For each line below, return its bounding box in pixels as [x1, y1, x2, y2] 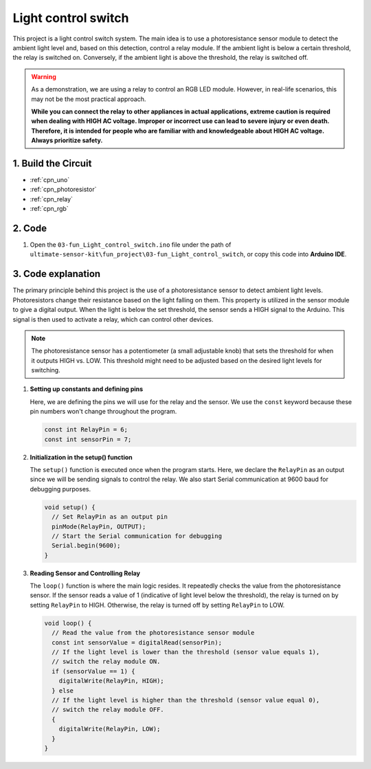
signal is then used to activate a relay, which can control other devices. [12, 315, 214, 323]
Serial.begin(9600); [52, 542, 121, 550]
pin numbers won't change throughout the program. [30, 408, 177, 416]
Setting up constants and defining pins [30, 385, 144, 393]
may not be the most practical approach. [31, 95, 146, 103]
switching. [31, 366, 61, 375]
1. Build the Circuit [12, 157, 92, 169]
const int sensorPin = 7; [44, 435, 132, 443]
